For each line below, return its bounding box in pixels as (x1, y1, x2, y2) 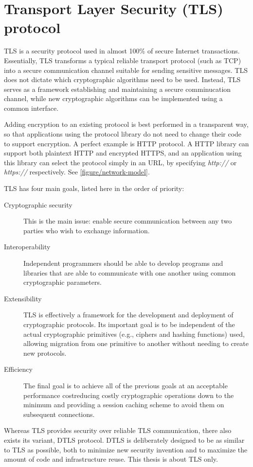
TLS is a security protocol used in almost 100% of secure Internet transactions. (4, 46, 240, 56)
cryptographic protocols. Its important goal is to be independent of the (23, 319, 235, 329)
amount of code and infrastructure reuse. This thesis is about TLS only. (4, 454, 218, 464)
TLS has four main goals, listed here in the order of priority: (4, 183, 184, 193)
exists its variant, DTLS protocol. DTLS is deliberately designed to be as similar (4, 434, 245, 445)
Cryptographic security (4, 199, 72, 209)
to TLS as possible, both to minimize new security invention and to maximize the (4, 444, 248, 454)
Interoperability (4, 242, 51, 252)
